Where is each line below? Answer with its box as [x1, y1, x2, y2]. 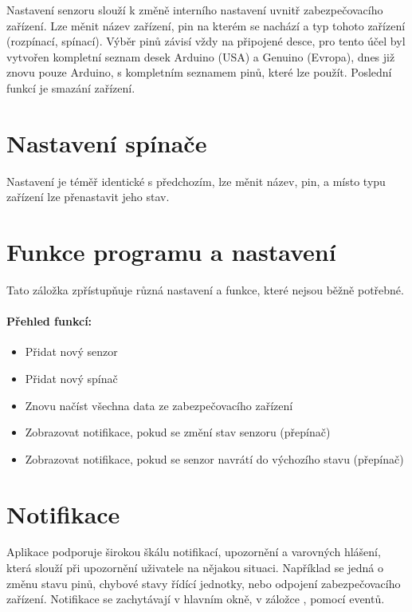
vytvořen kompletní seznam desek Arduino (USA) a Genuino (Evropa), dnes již [6, 48, 395, 65]
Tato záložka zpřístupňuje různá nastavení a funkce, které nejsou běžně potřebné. [6, 282, 404, 298]
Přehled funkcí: [6, 313, 92, 330]
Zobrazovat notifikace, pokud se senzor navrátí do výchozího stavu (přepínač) [25, 450, 404, 467]
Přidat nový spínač [25, 369, 118, 386]
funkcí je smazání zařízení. [6, 79, 135, 96]
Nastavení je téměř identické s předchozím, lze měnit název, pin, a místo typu [6, 172, 386, 189]
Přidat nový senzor [25, 343, 118, 360]
